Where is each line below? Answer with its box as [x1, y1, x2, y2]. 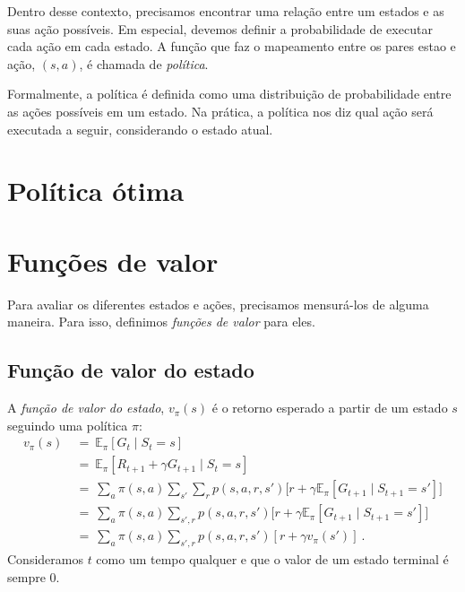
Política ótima [7, 172, 185, 209]
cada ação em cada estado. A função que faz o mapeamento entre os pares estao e [7, 37, 456, 56]
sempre [7, 567, 46, 586]
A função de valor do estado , [7, 398, 165, 417]
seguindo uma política [7, 415, 128, 434]
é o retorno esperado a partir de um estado [211, 398, 448, 417]
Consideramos [7, 549, 83, 568]
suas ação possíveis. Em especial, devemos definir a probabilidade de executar [7, 19, 433, 38]
